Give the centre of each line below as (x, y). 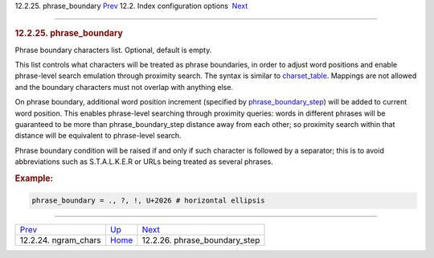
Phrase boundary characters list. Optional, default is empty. (113, 50)
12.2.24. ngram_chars (61, 240)
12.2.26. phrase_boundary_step (201, 240)
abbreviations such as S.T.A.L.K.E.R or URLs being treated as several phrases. (144, 162)
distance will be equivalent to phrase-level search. (98, 136)
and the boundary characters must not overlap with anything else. (124, 87)
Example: (34, 178)
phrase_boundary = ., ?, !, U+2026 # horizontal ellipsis (148, 201)
